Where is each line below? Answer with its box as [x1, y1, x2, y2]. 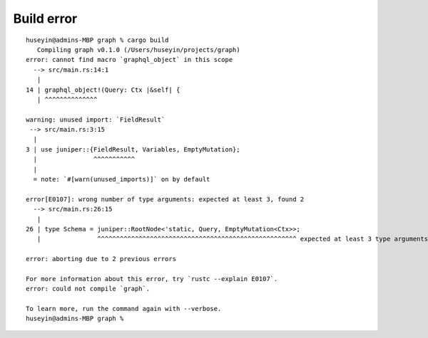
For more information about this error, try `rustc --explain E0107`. [26, 275, 278, 282]
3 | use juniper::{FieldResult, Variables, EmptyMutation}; [26, 145, 240, 153]
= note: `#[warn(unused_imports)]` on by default [33, 175, 210, 184]
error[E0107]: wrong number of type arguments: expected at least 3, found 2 [26, 195, 305, 203]
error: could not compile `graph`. [26, 285, 151, 293]
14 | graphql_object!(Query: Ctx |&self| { [26, 85, 180, 94]
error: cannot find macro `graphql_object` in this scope [26, 56, 233, 64]
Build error [13, 11, 78, 26]
